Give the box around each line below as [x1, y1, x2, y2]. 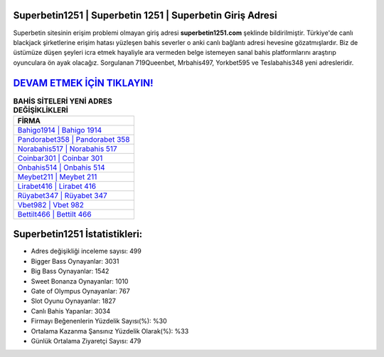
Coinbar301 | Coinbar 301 [17, 153, 103, 163]
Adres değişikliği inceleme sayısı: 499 [31, 247, 142, 256]
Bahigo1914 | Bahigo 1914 [17, 125, 102, 135]
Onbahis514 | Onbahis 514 [17, 162, 106, 172]
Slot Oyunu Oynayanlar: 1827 [31, 296, 117, 306]
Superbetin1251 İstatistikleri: [13, 228, 143, 240]
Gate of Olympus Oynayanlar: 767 [31, 287, 131, 296]
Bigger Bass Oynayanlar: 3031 [31, 257, 119, 265]
